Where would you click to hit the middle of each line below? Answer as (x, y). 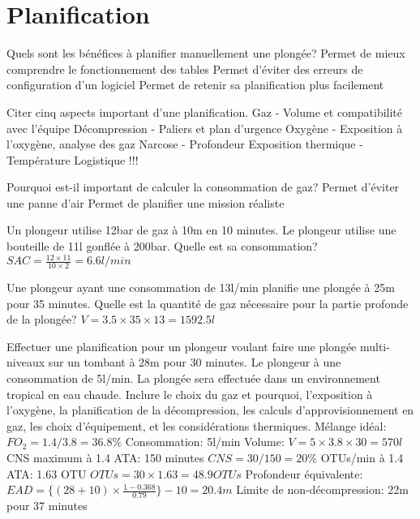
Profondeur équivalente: (304, 473)
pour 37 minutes (47, 505)
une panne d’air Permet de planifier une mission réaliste (146, 202)
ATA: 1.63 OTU (47, 473)
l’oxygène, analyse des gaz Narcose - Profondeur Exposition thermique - (185, 144)
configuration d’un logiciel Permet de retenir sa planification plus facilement (195, 85)
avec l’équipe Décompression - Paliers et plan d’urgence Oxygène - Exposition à (205, 128)
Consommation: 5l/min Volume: (205, 442)
